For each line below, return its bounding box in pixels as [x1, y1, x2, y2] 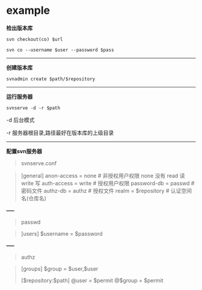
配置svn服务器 [6, 147, 42, 154]
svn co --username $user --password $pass [6, 46, 114, 53]
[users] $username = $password [20, 230, 103, 237]
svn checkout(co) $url [6, 36, 63, 42]
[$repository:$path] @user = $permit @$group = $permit [20, 277, 164, 284]
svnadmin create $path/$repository [6, 76, 96, 82]
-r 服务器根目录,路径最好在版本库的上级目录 [6, 129, 114, 136]
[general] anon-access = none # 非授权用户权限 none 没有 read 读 [20, 172, 185, 179]
